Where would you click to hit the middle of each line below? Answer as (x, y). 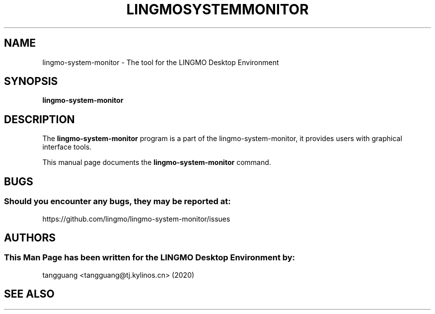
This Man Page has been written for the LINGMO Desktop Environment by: (150, 258)
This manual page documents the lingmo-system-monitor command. (157, 162)
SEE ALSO (29, 294)
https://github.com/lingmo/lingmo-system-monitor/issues (136, 219)
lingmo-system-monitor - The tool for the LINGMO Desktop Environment (161, 62)
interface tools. (67, 147)
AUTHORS (30, 237)
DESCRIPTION (39, 119)
